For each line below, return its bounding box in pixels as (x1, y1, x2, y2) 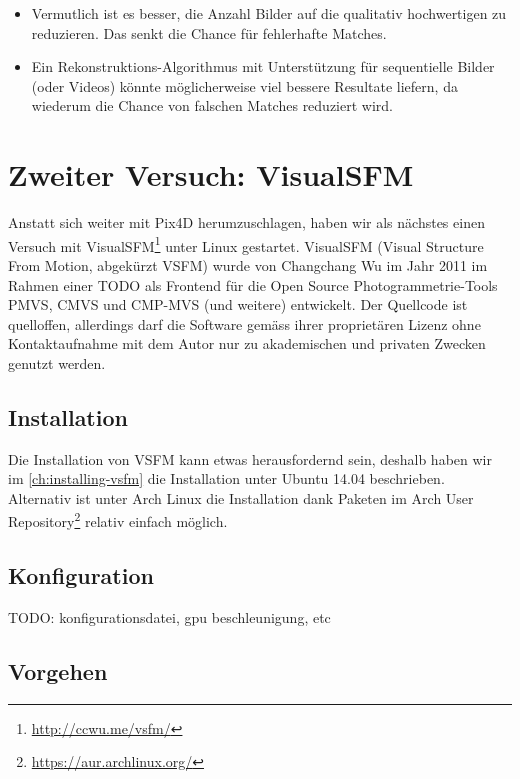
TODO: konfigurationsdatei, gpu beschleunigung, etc (8, 606, 331, 627)
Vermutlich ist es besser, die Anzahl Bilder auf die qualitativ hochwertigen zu (31, 3, 507, 23)
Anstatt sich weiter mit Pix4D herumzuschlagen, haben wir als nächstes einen (8, 212, 485, 233)
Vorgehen (8, 655, 108, 686)
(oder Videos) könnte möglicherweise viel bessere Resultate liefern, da (31, 75, 458, 96)
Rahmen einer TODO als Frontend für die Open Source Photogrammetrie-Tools (8, 274, 498, 295)
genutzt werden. (8, 352, 106, 373)
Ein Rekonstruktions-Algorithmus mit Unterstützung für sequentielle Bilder (31, 56, 495, 77)
